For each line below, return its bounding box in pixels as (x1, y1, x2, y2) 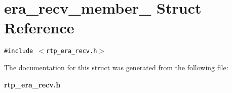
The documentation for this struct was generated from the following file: (4, 62, 228, 72)
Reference (4, 17, 74, 38)
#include (4, 48, 33, 55)
